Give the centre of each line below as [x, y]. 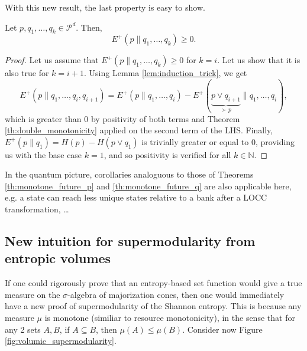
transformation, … [37, 209]
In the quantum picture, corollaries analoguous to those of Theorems [129, 174]
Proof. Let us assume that [52, 60]
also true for [27, 73]
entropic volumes [58, 258]
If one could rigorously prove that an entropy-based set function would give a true [153, 283]
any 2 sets [23, 329]
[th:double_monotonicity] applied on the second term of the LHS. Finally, [139, 130]
